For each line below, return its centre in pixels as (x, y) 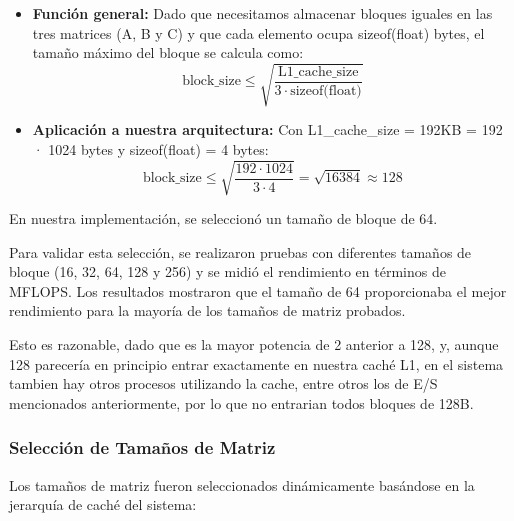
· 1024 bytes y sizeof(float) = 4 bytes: (150, 148)
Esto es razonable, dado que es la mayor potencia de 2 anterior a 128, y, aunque (254, 344)
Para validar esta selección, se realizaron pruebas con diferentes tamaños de (240, 251)
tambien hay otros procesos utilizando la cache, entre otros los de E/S (223, 383)
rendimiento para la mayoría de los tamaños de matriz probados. (207, 310)
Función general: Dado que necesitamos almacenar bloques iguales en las (262, 13)
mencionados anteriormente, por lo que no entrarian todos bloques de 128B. (241, 402)
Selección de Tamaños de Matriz (142, 447)
